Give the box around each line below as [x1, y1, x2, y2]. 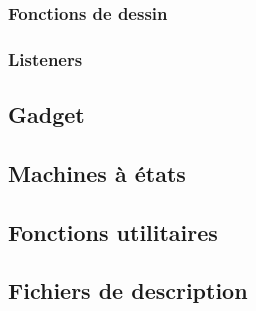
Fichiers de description [8, 275, 248, 306]
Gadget [8, 99, 85, 130]
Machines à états [8, 157, 186, 188]
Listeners [8, 46, 83, 71]
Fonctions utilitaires [8, 216, 218, 247]
